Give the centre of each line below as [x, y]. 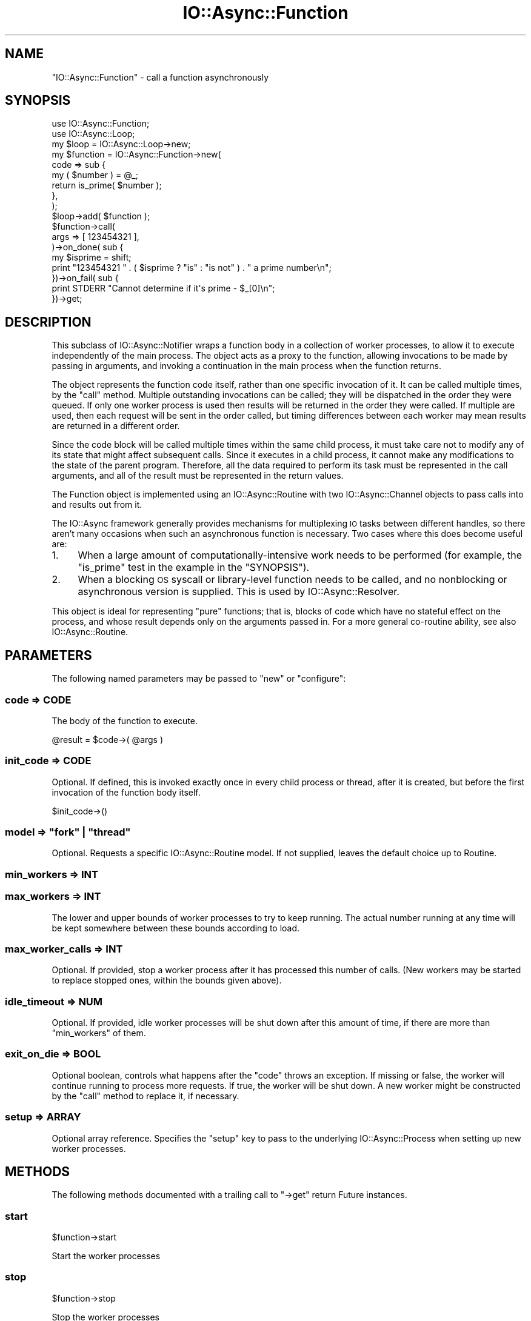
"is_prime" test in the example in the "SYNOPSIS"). [194, 567]
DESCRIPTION [48, 322]
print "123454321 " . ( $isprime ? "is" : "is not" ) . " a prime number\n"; [192, 268]
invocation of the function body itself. [126, 792]
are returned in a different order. [116, 426]
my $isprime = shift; [92, 258]
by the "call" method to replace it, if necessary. [145, 1096]
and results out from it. [97, 505]
